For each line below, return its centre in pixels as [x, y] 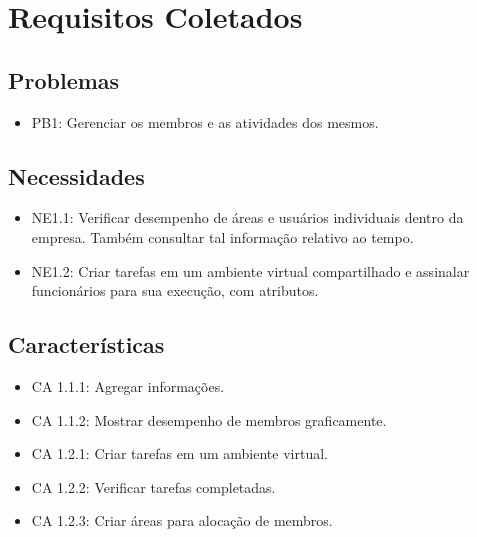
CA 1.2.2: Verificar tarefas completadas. [153, 486]
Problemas [64, 79]
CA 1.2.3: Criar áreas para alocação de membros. [182, 520]
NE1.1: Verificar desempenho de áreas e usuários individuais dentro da [247, 217]
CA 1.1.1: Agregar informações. [128, 385]
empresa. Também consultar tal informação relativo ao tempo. [222, 236]
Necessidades [76, 175]
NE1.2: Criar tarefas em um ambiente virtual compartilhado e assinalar [250, 270]
